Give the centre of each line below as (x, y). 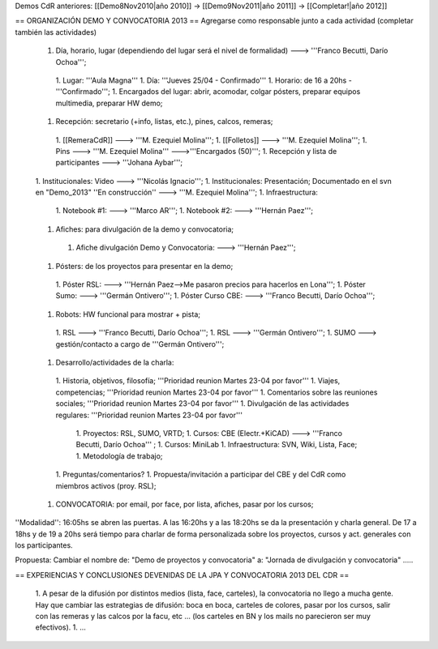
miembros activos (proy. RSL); (106, 485)
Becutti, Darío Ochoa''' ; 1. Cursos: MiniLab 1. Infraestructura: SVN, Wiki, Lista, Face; (217, 445)
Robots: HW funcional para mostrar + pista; (128, 314)
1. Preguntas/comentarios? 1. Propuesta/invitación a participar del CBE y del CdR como (201, 475)
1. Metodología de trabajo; (119, 456)
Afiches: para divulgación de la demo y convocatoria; (145, 229)
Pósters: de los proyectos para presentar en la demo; (144, 266)
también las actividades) (56, 32)
